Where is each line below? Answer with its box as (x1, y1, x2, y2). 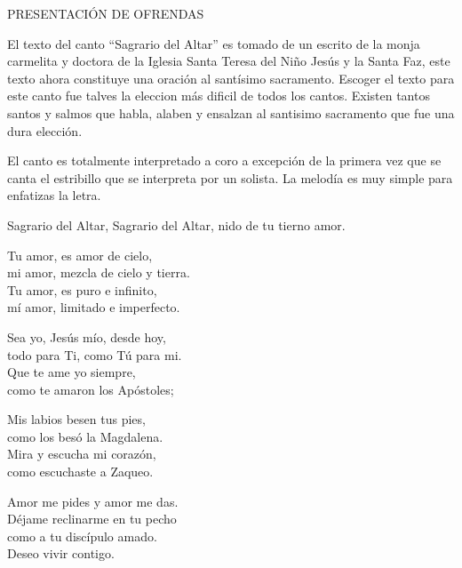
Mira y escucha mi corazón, (7, 444, 156, 463)
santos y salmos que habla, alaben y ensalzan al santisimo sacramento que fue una (7, 103, 455, 122)
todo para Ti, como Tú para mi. (7, 345, 182, 364)
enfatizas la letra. (7, 186, 101, 204)
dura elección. (7, 121, 83, 140)
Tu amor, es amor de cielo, (7, 245, 153, 264)
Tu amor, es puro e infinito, (7, 280, 157, 299)
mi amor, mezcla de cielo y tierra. (7, 263, 190, 282)
